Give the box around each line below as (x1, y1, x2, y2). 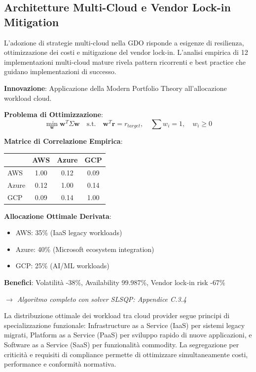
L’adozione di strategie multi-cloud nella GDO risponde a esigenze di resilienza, (4, 37, 244, 47)
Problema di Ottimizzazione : (4, 109, 103, 120)
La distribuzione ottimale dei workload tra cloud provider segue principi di (4, 310, 230, 321)
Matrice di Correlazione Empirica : (4, 135, 123, 146)
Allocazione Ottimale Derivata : (4, 210, 111, 221)
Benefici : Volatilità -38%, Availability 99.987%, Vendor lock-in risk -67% (4, 277, 225, 288)
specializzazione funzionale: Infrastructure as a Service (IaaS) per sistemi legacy (4, 320, 245, 330)
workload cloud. (4, 92, 52, 103)
